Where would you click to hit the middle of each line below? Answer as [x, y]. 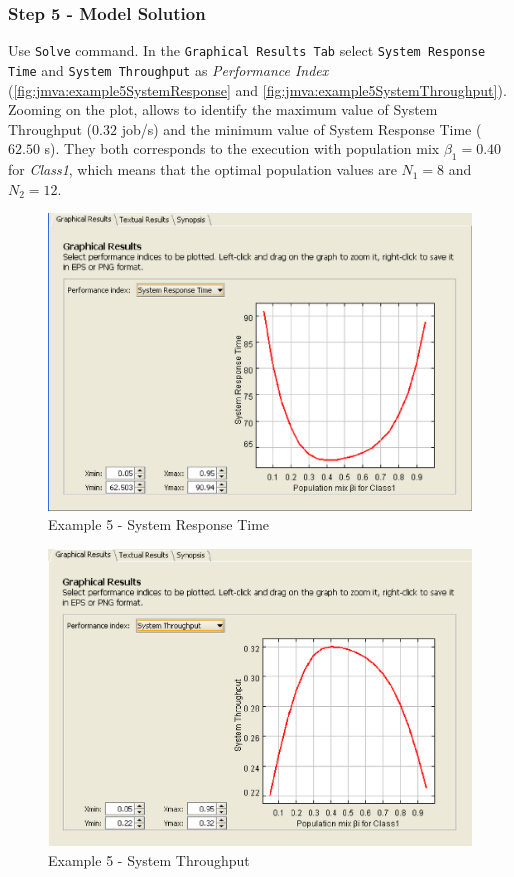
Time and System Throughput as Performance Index [168, 69]
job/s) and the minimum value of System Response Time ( [301, 128]
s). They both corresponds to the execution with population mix [242, 148]
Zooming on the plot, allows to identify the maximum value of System [223, 109]
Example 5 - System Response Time [159, 524]
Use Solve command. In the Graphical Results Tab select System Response [247, 50]
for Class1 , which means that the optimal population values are [202, 169]
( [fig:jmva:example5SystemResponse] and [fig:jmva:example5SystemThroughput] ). [257, 89]
